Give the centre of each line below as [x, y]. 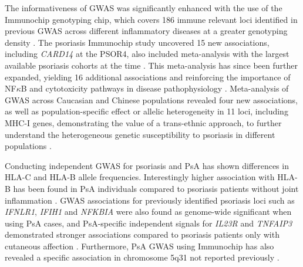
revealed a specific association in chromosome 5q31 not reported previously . [142, 257]
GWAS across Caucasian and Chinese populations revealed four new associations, [151, 99]
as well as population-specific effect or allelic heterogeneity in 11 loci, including [147, 111]
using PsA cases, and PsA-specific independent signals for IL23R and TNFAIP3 [149, 223]
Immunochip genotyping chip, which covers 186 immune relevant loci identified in [151, 19]
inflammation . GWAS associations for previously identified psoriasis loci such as [150, 200]
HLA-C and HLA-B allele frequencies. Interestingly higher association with [140, 177]
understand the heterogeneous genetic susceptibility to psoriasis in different [140, 134]
